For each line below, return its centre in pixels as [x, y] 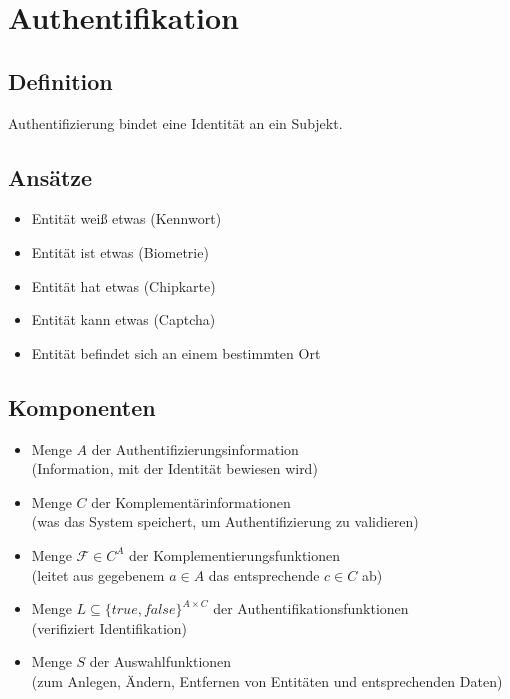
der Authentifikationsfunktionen [311, 608]
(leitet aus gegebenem [98, 574]
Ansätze [50, 176]
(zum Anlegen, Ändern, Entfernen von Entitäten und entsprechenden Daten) [267, 680]
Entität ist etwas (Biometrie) [120, 251]
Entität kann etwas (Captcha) [123, 319]
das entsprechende [264, 574]
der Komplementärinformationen [191, 501]
